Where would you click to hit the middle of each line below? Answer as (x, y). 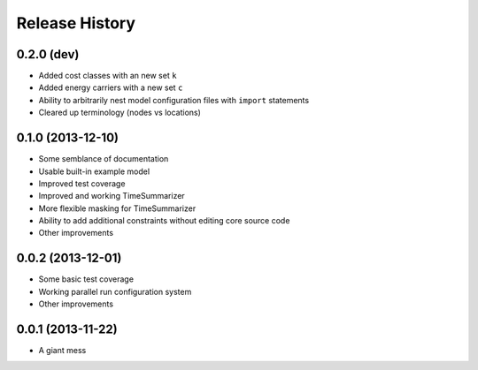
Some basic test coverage (86, 279)
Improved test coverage (82, 183)
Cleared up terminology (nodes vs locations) (119, 113)
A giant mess (62, 351)
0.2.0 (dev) (48, 54)
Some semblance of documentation (104, 159)
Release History (76, 23)
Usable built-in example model (94, 171)
